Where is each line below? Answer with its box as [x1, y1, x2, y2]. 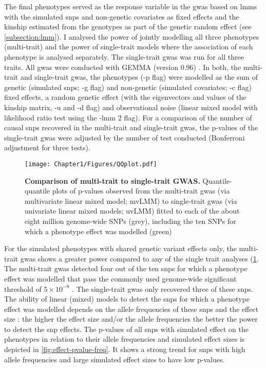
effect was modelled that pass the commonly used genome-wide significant [4, 273, 237, 284]
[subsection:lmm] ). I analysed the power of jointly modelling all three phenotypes [4, 31, 259, 42]
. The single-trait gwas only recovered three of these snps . [72, 283, 253, 294]
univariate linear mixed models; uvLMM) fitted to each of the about [25, 205, 240, 216]
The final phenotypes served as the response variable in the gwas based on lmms [4, 1, 257, 11]
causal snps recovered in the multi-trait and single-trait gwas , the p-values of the [4, 122, 258, 133]
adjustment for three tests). [4, 142, 90, 153]
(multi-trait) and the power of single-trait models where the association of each [4, 41, 253, 52]
